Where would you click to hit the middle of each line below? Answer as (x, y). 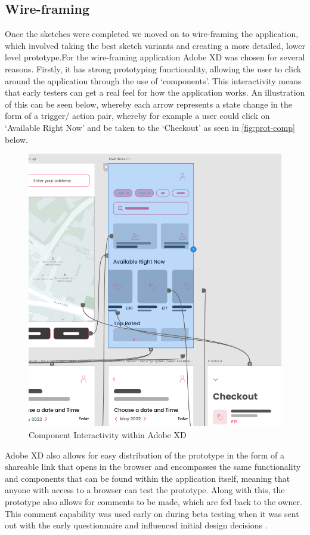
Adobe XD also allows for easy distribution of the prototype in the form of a (145, 455)
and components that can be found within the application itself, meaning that (148, 478)
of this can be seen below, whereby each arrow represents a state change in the (148, 104)
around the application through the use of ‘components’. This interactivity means (153, 80)
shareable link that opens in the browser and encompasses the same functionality (153, 467)
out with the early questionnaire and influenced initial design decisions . (136, 525)
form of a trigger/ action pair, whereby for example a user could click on (137, 116)
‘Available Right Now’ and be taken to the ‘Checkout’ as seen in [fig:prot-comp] (150, 127)
